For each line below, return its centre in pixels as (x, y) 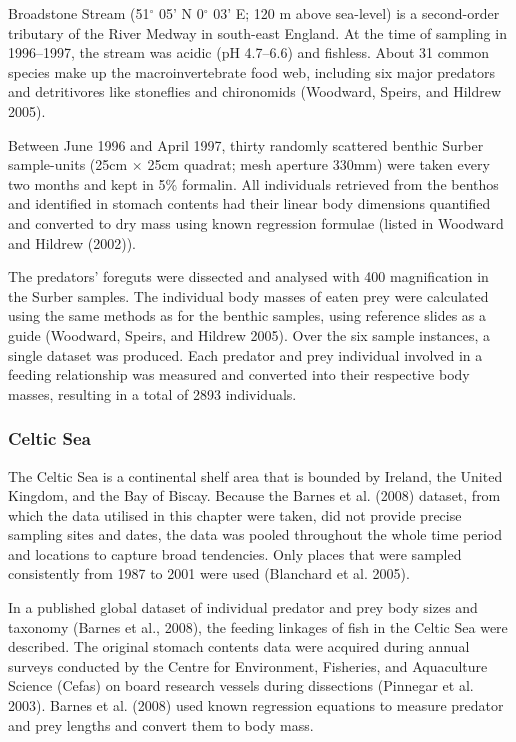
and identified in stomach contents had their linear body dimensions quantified (249, 203)
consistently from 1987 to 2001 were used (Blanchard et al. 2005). (209, 573)
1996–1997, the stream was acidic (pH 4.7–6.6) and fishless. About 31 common (249, 52)
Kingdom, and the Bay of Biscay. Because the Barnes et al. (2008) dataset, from (254, 495)
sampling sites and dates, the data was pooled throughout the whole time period (255, 534)
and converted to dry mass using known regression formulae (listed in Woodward (256, 222)
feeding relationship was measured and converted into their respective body (239, 374)
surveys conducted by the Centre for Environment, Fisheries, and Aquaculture (248, 665)
